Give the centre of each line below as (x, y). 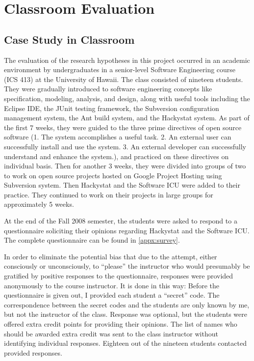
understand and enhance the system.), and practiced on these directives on (116, 156)
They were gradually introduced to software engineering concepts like (108, 89)
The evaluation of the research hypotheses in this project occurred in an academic (127, 60)
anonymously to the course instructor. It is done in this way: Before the (112, 285)
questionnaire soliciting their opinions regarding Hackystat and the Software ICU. (127, 230)
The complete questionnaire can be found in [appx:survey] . (92, 240)
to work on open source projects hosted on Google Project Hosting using (113, 175)
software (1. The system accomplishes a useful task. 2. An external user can (118, 137)
